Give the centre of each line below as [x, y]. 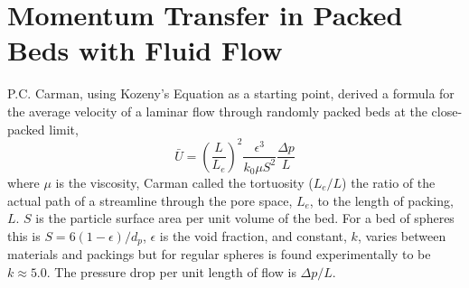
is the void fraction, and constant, [253, 235]
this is [24, 235]
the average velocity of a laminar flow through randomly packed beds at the [217, 111]
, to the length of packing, [381, 200]
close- [447, 111]
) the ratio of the [389, 182]
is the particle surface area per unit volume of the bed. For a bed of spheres [245, 218]
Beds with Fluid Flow [145, 50]
